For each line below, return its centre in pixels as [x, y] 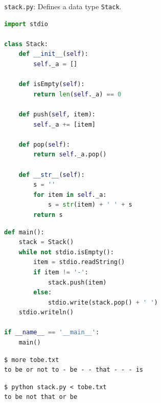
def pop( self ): [44, 144]
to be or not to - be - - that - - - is [74, 370]
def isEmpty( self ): [52, 84]
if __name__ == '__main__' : [52, 333]
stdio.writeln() [46, 313]
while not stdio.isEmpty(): [66, 252]
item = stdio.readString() [79, 262]
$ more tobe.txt [32, 360]
